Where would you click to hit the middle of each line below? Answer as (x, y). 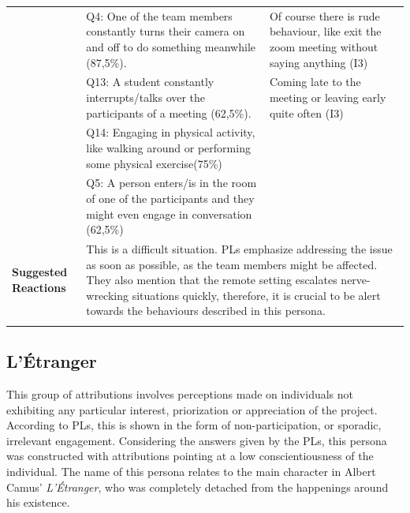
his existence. (38, 502)
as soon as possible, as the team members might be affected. (232, 264)
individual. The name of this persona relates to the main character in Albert (191, 471)
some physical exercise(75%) (154, 163)
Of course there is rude (324, 15)
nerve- (356, 280)
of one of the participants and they (170, 198)
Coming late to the (315, 82)
